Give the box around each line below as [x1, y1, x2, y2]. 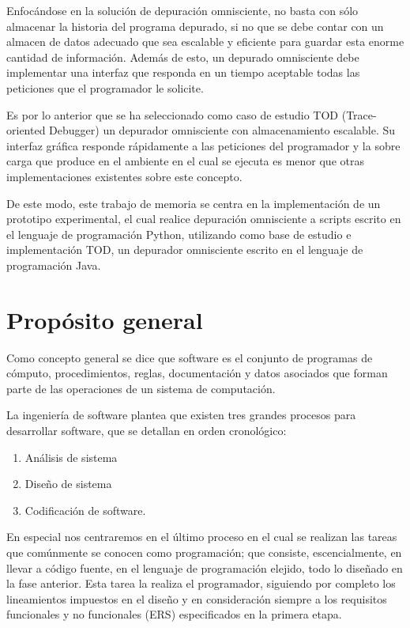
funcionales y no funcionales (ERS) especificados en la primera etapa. [6, 606, 342, 622]
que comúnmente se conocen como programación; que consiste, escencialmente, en [6, 543, 402, 560]
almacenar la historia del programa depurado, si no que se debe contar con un [6, 17, 384, 34]
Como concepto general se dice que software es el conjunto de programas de [6, 349, 373, 365]
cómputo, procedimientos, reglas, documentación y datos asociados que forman [6, 365, 388, 381]
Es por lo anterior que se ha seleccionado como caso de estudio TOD [6, 106, 339, 123]
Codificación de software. [24, 501, 146, 518]
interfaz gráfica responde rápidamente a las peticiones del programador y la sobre [6, 137, 401, 153]
